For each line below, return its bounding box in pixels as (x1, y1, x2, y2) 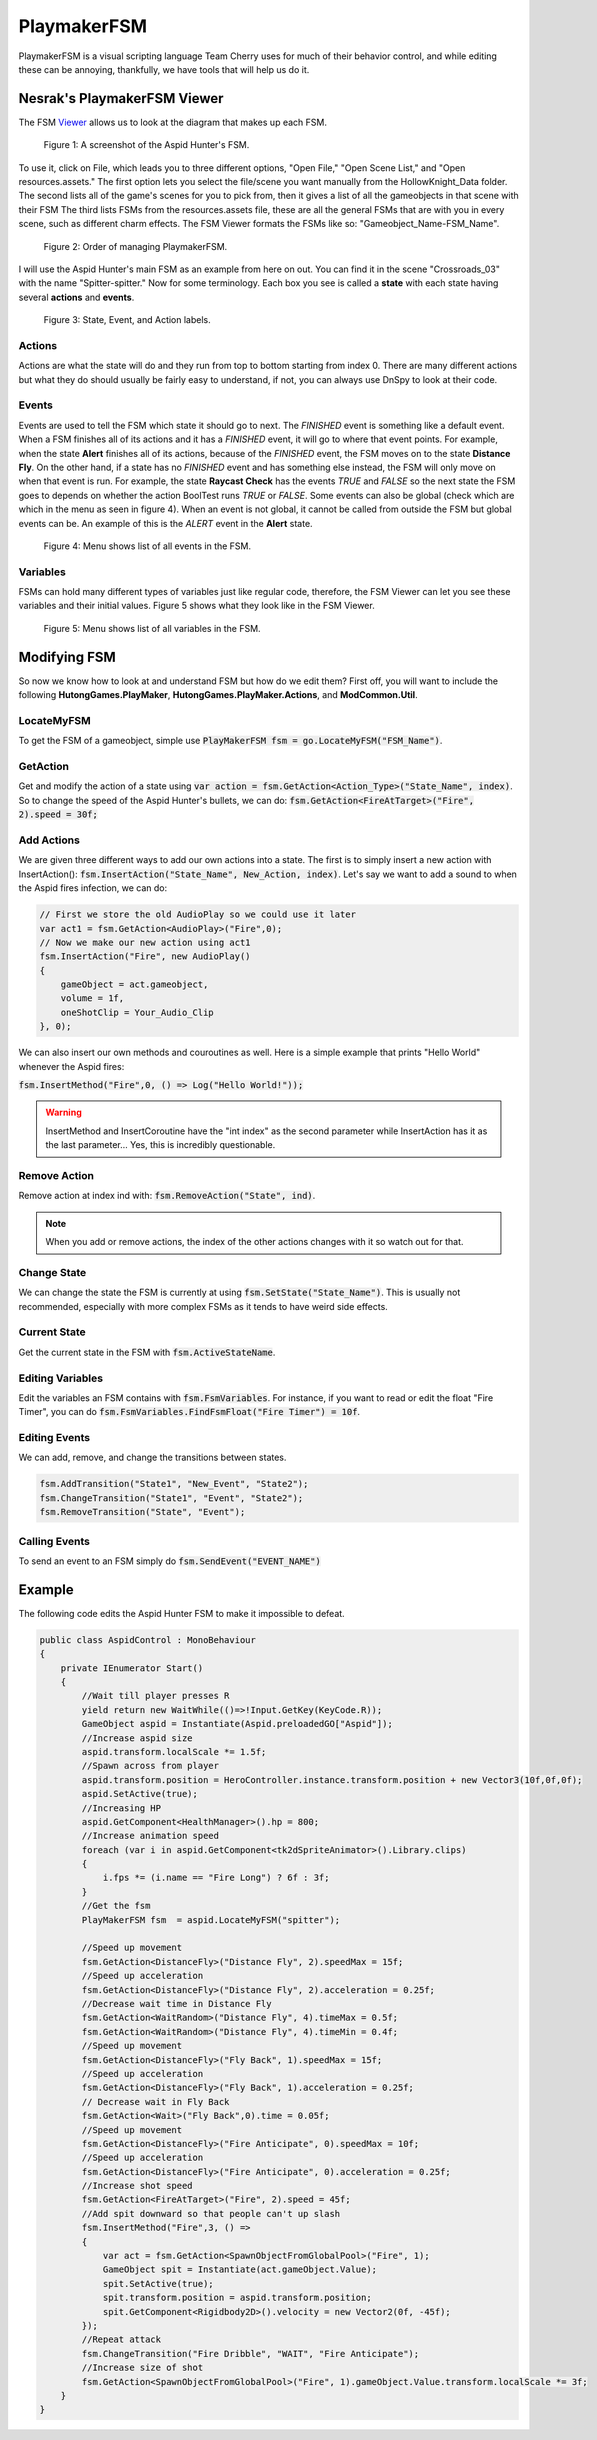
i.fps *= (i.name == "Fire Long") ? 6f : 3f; (102, 1872, 330, 1884)
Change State (18, 1265, 87, 1279)
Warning (45, 1106, 82, 1119)
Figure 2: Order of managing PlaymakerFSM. (43, 240, 228, 252)
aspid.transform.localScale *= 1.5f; (81, 1746, 267, 1757)
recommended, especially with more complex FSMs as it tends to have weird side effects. (18, 1300, 389, 1312)
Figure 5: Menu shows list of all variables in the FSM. (43, 622, 261, 634)
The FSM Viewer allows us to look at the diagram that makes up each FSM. (18, 116, 327, 128)
